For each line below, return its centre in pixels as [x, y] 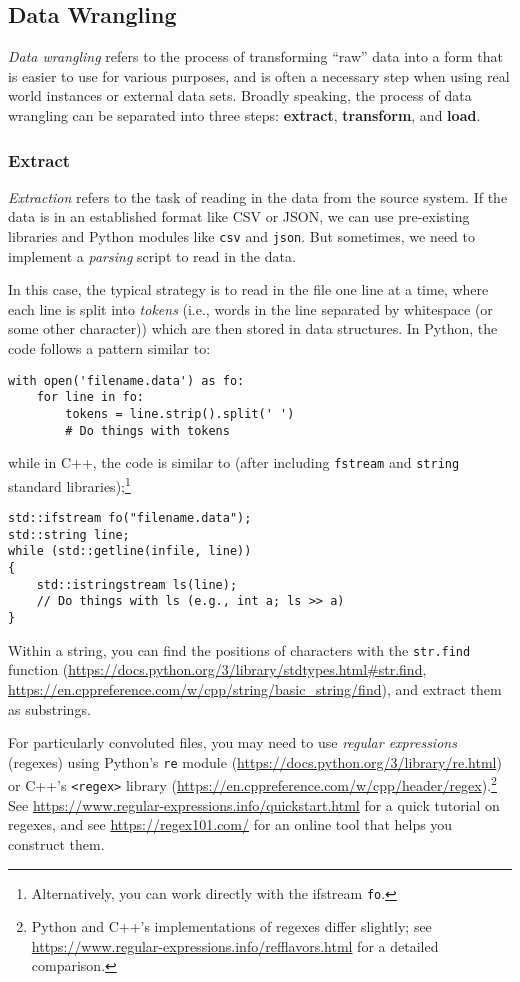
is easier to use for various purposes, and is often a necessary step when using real [259, 75]
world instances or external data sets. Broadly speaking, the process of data [240, 95]
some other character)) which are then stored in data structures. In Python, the [253, 328]
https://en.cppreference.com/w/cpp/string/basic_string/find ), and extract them [255, 688]
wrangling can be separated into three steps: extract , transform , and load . [244, 114]
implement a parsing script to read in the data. [152, 255]
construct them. [56, 843]
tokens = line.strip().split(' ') [180, 413]
